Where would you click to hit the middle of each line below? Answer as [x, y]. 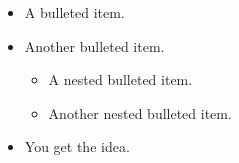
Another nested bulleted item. [140, 112]
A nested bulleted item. [120, 79]
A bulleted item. [74, 12]
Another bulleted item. [94, 45]
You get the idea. [77, 146]
